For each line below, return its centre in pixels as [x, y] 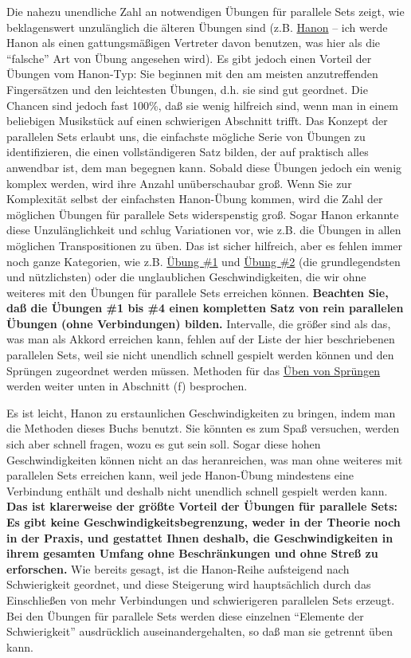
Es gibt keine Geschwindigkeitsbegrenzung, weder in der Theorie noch [204, 522]
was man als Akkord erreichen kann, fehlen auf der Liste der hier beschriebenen [201, 339]
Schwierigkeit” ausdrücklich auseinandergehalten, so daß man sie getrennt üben [200, 631]
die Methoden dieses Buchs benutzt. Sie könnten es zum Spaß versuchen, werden [203, 428]
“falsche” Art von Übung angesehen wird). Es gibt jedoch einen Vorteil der [189, 58]
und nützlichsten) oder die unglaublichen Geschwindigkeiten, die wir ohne [186, 277]
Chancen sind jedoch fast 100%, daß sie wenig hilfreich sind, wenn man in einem [202, 105]
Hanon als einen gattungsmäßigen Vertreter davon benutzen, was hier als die [194, 43]
